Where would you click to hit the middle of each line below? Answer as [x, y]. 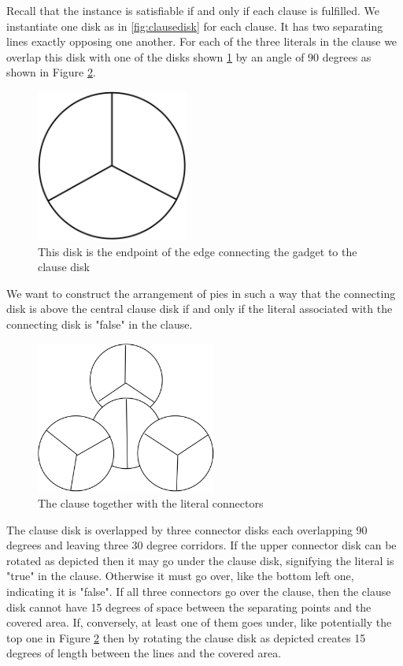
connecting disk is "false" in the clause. [100, 324]
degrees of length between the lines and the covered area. [144, 653]
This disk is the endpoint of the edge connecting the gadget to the [198, 251]
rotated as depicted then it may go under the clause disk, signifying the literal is [200, 560]
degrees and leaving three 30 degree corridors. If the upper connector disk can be [201, 545]
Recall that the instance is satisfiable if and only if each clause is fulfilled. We [193, 10]
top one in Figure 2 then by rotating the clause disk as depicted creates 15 [186, 637]
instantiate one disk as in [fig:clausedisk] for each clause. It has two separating [195, 26]
